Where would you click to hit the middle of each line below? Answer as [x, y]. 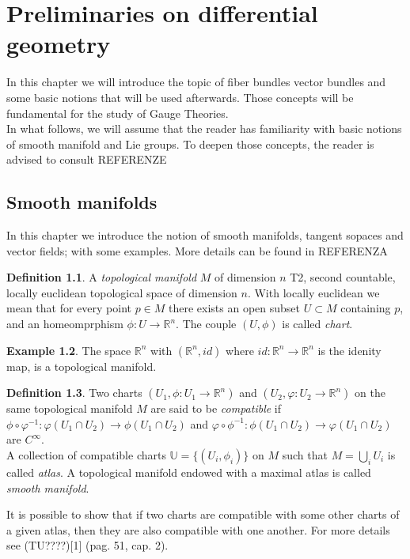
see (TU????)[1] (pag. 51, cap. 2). [87, 545]
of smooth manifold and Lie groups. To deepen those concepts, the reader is [190, 144]
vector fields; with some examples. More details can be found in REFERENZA [197, 250]
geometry [59, 44]
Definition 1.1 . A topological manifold [102, 277]
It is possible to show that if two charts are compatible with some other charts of [203, 514]
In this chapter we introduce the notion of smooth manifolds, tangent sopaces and [205, 235]
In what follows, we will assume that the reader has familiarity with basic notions [204, 128]
